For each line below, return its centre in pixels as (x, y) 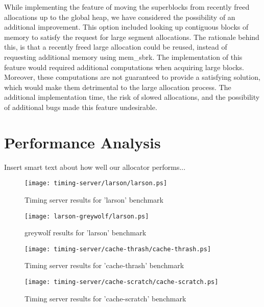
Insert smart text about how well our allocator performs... (95, 167)
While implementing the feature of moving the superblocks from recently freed (127, 7)
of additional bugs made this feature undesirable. (81, 107)
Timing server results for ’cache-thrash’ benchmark (104, 265)
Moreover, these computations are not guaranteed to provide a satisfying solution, (132, 77)
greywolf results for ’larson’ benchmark (86, 233)
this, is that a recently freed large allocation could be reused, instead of (116, 47)
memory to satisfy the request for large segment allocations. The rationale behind (132, 37)
